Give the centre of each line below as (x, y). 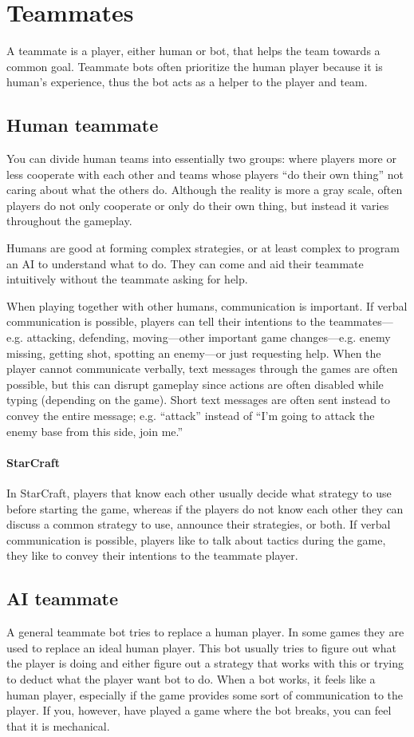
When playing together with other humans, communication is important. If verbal (207, 305)
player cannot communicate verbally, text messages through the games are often (202, 368)
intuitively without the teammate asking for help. (127, 279)
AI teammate (63, 598)
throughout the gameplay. (69, 221)
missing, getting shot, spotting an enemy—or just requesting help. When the (194, 353)
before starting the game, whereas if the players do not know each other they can (205, 508)
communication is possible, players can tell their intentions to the (166, 321)
